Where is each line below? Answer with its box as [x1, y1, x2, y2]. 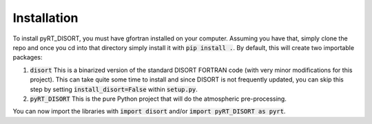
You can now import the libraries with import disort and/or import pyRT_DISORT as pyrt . [12, 107, 286, 116]
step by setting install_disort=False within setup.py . [30, 85, 198, 93]
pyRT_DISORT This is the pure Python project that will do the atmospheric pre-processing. [30, 95, 287, 103]
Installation [12, 10, 79, 25]
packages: [12, 53, 43, 62]
